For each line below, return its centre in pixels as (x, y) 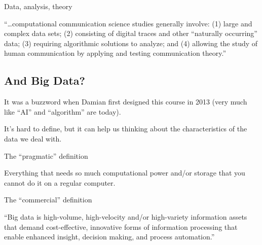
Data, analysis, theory (38, 6)
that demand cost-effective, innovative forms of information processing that (121, 226)
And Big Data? (45, 80)
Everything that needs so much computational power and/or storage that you (125, 173)
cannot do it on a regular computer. (60, 182)
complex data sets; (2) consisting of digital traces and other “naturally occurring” (131, 33)
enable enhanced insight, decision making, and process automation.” (109, 237)
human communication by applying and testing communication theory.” (115, 53)
